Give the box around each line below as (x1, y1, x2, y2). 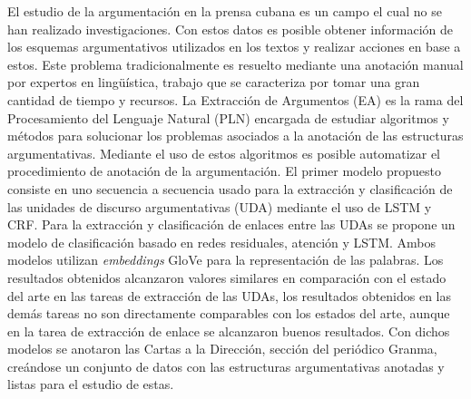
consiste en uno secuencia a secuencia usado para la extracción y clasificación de (7, 179, 453, 198)
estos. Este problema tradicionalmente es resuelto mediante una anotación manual (7, 54, 464, 73)
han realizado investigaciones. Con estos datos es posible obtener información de (7, 19, 454, 38)
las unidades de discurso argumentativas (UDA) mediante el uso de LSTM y (7, 197, 432, 216)
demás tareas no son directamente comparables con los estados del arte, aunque (7, 304, 450, 323)
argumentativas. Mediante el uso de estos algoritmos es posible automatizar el (7, 143, 440, 162)
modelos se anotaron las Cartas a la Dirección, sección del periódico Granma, (7, 339, 437, 358)
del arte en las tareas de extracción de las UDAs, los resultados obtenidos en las (7, 286, 452, 305)
